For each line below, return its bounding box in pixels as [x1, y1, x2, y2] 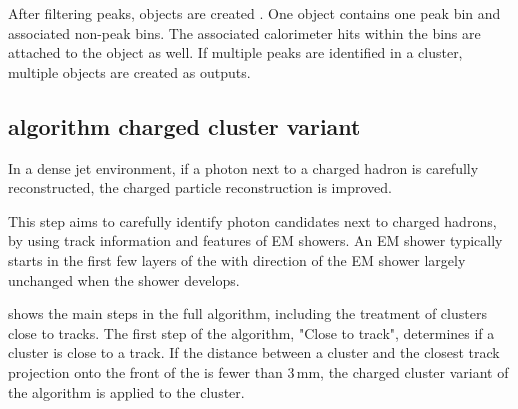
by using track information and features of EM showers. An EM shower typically [8, 230, 503, 251]
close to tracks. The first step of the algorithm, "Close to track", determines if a [8, 322, 495, 343]
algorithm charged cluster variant [8, 110, 361, 141]
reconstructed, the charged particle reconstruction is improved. [8, 177, 392, 198]
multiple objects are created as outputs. [8, 61, 251, 82]
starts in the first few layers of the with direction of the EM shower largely [8, 249, 466, 270]
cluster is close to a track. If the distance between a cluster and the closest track [8, 342, 500, 363]
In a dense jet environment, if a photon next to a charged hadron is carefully [8, 157, 479, 178]
